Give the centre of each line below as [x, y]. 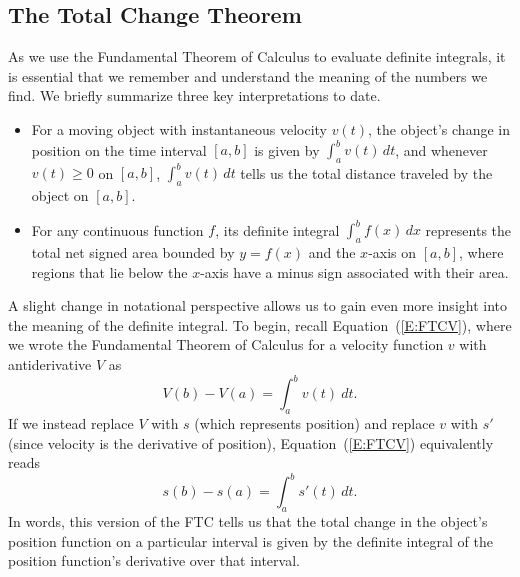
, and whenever [441, 149]
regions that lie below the [109, 271]
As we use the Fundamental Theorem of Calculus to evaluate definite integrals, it [257, 56]
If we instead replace [71, 422]
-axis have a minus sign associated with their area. [354, 271]
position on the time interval [119, 149]
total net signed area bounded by [133, 252]
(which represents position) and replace [314, 422]
